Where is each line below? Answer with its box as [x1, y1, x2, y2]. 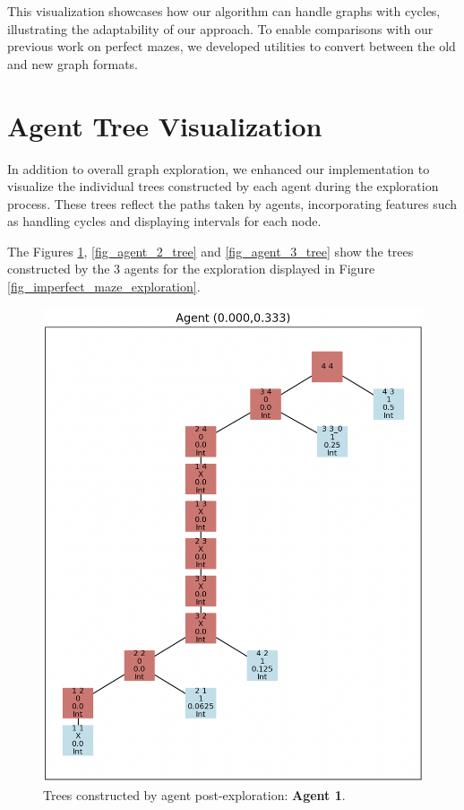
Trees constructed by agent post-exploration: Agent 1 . [43, 786, 346, 805]
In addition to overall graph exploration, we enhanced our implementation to [7, 159, 430, 178]
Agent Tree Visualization [7, 107, 322, 144]
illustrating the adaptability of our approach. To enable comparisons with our [7, 19, 434, 38]
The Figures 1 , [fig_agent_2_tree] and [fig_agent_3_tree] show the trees [7, 241, 414, 260]
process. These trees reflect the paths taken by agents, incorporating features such [7, 194, 458, 213]
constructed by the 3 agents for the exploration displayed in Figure [7, 259, 375, 278]
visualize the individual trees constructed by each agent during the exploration [7, 177, 439, 196]
